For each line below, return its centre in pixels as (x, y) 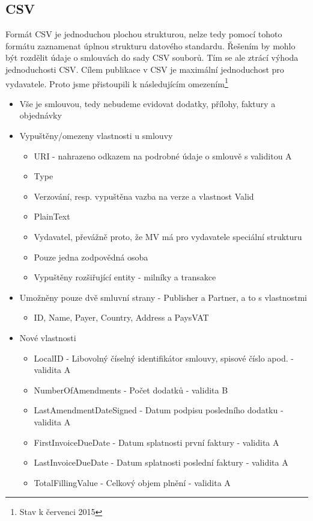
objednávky (41, 115)
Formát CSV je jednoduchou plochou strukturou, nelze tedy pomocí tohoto (144, 34)
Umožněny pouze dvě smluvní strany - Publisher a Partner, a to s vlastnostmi (163, 297)
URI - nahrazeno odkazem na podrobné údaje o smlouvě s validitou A (163, 156)
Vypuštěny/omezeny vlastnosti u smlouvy (96, 136)
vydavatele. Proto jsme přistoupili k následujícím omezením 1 (117, 82)
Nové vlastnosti (48, 337)
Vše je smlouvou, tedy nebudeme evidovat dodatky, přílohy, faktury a (147, 103)
